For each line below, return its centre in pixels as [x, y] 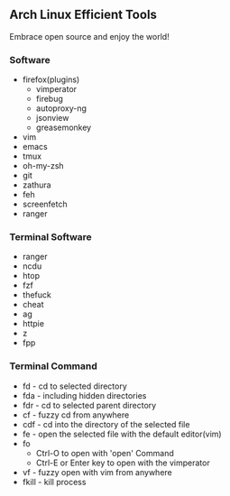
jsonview [52, 118]
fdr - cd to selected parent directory [89, 405]
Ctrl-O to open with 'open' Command [105, 453]
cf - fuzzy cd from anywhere [76, 415]
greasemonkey [64, 128]
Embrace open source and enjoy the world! [89, 36]
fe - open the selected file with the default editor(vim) [122, 434]
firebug [49, 99]
